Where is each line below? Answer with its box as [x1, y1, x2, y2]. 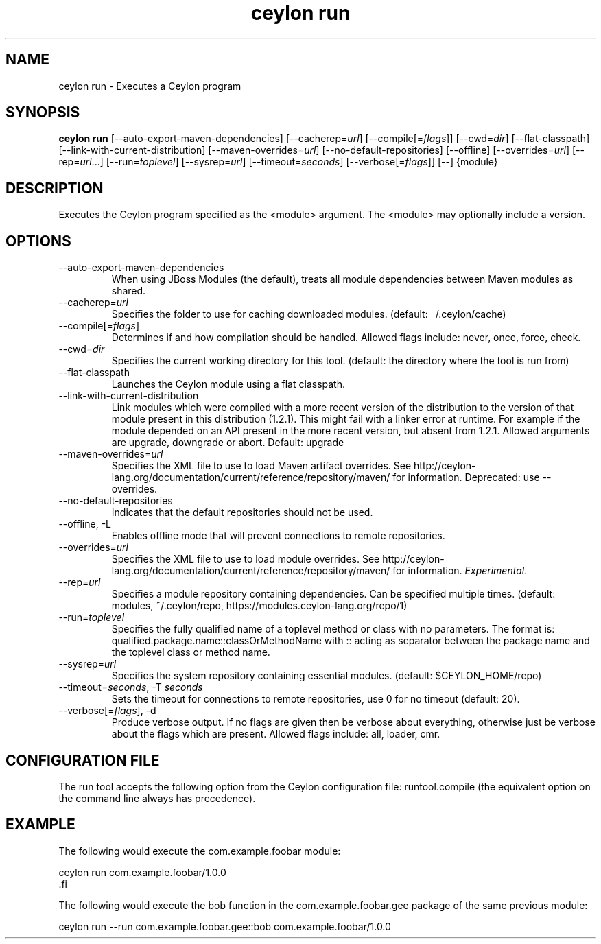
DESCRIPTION [5, 179, 104, 197]
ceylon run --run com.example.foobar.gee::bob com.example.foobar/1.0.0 [58, 920, 391, 932]
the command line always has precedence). [58, 792, 256, 804]
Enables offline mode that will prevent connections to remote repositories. [111, 530, 445, 542]
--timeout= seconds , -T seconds [58, 681, 203, 694]
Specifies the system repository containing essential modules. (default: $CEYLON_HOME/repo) [111, 670, 542, 682]
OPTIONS [5, 232, 71, 250]
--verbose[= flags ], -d [58, 705, 156, 717]
